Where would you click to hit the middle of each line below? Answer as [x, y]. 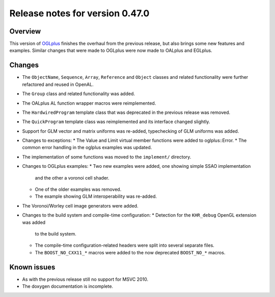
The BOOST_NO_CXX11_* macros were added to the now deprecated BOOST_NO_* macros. [130, 252]
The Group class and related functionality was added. [78, 94]
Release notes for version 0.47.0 [79, 13]
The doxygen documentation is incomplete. [68, 286]
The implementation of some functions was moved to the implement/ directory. [107, 157]
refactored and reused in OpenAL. [58, 84]
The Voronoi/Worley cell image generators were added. [80, 205]
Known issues [32, 267]
